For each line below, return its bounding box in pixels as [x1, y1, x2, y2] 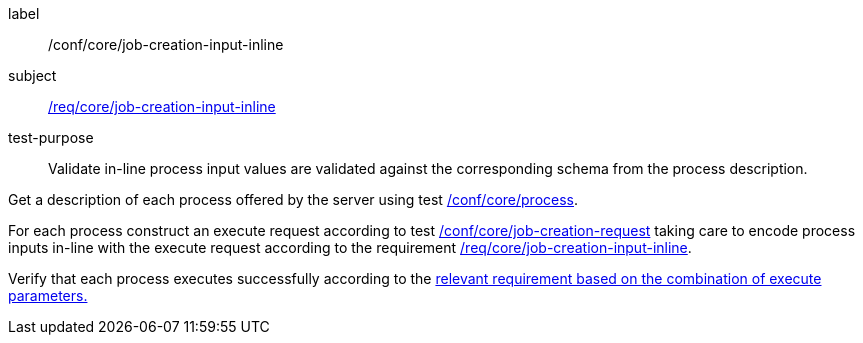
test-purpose [8, 129, 94, 146]
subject [8, 67, 57, 84]
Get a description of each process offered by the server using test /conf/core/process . [8, 191, 579, 208]
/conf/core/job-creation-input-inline [48, 36, 284, 53]
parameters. [8, 287, 88, 304]
